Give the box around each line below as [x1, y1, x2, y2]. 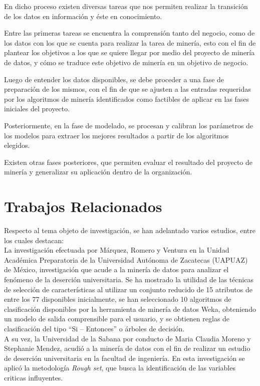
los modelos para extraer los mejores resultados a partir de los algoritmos [4, 130, 229, 140]
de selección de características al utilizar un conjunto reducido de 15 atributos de [4, 284, 252, 294]
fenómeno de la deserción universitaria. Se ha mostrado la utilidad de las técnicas [4, 274, 253, 284]
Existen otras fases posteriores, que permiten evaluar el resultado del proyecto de [4, 156, 253, 167]
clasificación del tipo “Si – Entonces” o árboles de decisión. [4, 323, 185, 333]
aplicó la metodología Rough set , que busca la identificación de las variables [4, 362, 235, 373]
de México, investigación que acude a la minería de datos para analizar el [4, 264, 229, 275]
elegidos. [4, 140, 30, 150]
